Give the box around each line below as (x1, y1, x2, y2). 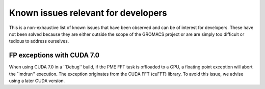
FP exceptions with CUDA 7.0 (9, 51, 100, 59)
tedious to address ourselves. (9, 38, 69, 44)
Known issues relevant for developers (9, 7, 167, 18)
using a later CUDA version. (9, 78, 65, 84)
